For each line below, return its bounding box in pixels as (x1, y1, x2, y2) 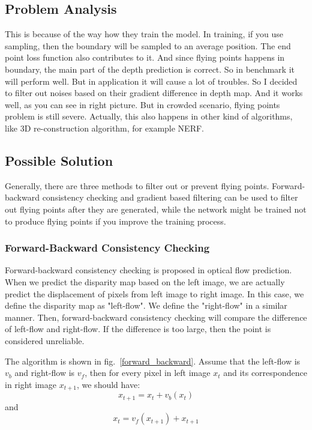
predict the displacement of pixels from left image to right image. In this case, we (5, 287, 304, 300)
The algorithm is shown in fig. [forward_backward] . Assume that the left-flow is (5, 354, 301, 367)
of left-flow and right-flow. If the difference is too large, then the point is (5, 322, 271, 335)
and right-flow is (14, 366, 75, 379)
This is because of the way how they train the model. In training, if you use (5, 28, 283, 40)
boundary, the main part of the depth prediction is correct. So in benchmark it (5, 62, 295, 75)
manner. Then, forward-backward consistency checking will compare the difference (5, 310, 307, 323)
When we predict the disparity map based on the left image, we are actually (5, 275, 285, 288)
